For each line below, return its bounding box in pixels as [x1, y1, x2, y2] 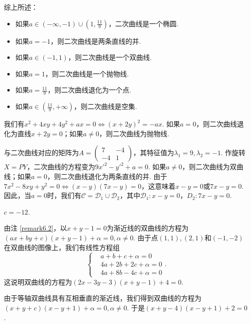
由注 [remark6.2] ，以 [4, 223, 67, 233]
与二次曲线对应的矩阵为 [4, 147, 79, 158]
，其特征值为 [133, 147, 174, 158]
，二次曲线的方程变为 [27, 162, 95, 172]
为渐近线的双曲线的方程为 [107, 223, 189, 233]
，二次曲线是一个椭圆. [108, 18, 179, 28]
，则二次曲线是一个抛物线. [45, 68, 129, 78]
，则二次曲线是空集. [73, 101, 137, 111]
